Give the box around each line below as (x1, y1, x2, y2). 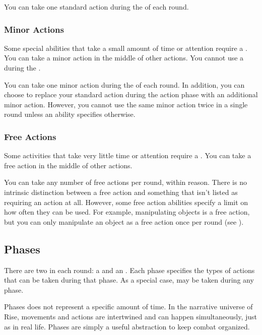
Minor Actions (4, 23, 64, 35)
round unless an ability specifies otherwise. (4, 109, 136, 119)
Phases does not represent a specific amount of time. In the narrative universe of (4, 301, 253, 312)
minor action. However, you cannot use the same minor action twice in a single (4, 99, 248, 109)
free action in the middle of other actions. (4, 160, 133, 170)
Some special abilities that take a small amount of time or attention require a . (4, 42, 247, 53)
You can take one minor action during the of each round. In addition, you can (4, 79, 245, 90)
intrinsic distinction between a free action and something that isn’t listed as (4, 186, 238, 197)
